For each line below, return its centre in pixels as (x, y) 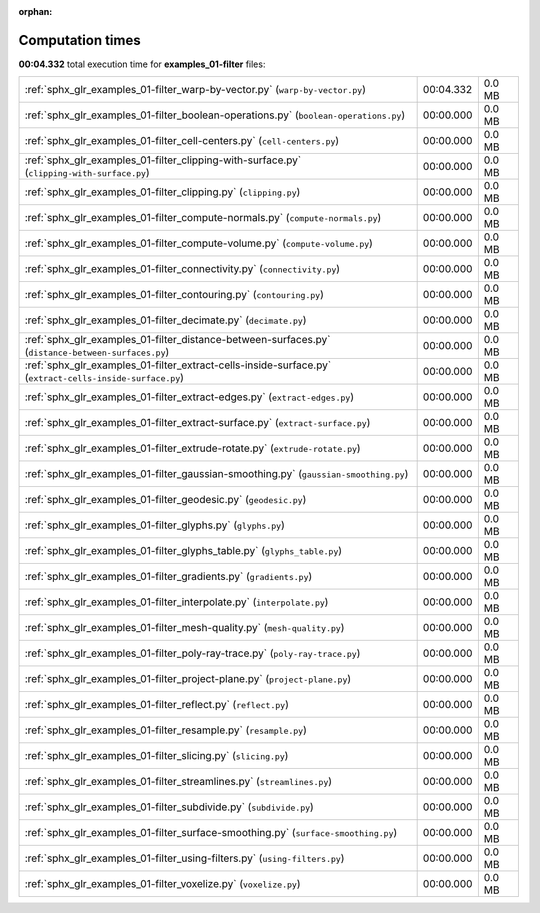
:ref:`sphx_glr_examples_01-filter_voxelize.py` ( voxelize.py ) (162, 884)
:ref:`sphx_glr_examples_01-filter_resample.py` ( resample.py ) (165, 730)
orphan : (35, 11)
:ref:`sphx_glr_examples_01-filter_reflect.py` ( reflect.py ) (157, 705)
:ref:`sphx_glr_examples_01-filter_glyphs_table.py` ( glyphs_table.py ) (183, 551)
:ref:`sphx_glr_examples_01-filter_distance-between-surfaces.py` (177, 340)
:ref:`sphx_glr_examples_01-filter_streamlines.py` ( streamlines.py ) (178, 782)
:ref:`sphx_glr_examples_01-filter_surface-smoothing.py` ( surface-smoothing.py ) (211, 833)
